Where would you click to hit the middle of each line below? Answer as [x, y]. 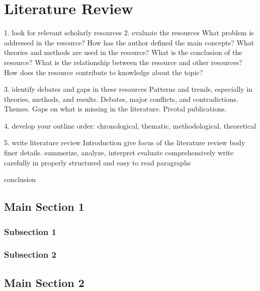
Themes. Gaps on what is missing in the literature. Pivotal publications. [115, 109]
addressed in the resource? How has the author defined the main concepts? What [129, 42]
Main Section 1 [44, 207]
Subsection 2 [30, 254]
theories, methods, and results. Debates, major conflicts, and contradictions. [121, 99]
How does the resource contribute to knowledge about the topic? [104, 72]
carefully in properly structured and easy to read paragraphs [98, 162]
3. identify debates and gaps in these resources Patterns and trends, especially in [128, 89]
